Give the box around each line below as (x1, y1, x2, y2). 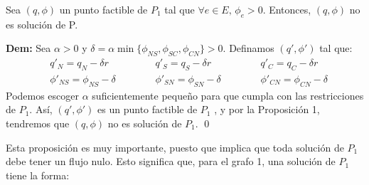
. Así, (29, 102, 53, 117)
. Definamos (223, 41, 274, 55)
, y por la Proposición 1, (214, 102, 320, 117)
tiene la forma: (6, 167, 70, 182)
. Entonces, (262, 2, 311, 16)
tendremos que (6, 116, 70, 131)
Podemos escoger (6, 88, 80, 102)
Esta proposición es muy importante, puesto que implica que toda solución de (6, 139, 344, 154)
